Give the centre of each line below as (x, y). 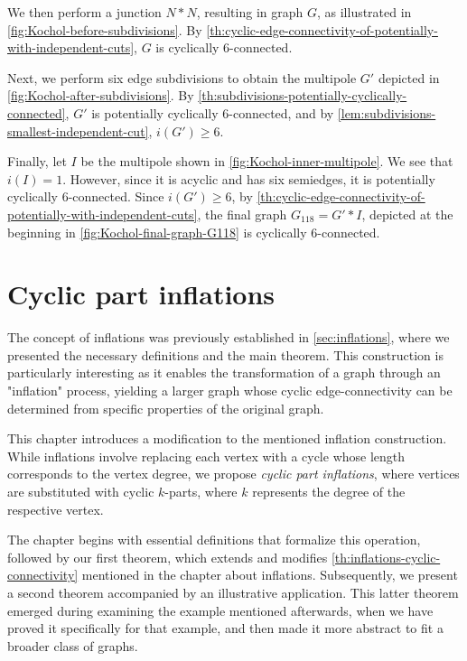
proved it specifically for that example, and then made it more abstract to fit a (225, 628)
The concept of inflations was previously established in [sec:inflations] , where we (229, 337)
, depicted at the (407, 214)
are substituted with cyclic (81, 491)
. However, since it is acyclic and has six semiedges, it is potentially (249, 178)
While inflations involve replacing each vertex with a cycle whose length (206, 456)
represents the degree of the (329, 491)
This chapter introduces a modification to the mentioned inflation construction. (227, 438)
